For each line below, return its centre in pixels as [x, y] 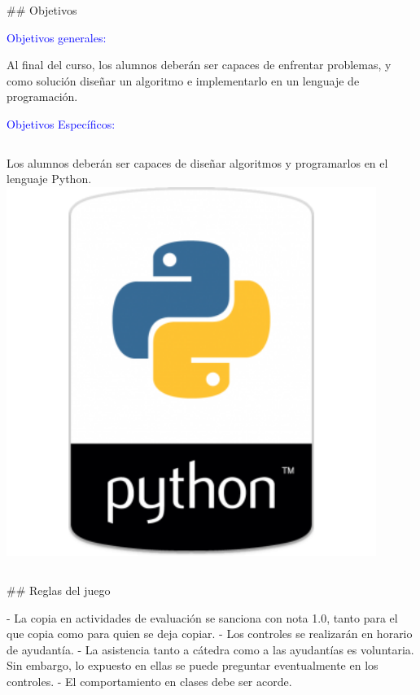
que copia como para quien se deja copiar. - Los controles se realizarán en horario [210, 634]
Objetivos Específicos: [61, 123]
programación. [42, 96]
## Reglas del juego [59, 590]
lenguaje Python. [49, 179]
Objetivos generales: [57, 37]
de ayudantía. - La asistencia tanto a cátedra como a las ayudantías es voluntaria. [210, 649]
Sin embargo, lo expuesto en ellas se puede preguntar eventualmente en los [192, 665]
